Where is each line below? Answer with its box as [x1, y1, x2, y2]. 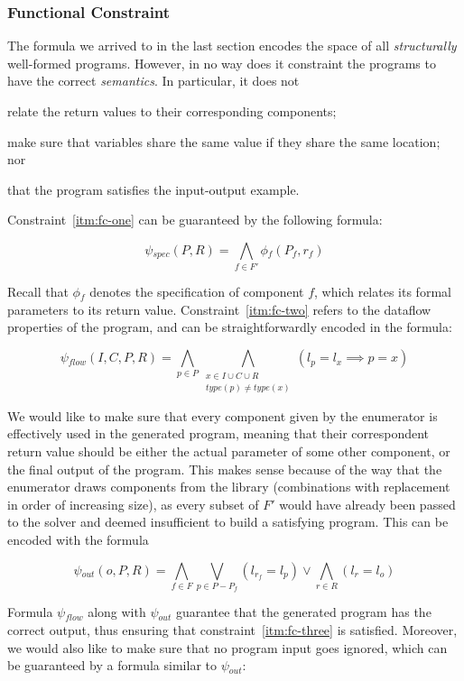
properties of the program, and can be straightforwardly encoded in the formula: [7, 317, 452, 336]
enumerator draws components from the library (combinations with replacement [7, 477, 450, 496]
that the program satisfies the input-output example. [7, 179, 300, 198]
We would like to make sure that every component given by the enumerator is [7, 406, 438, 425]
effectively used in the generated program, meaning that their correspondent [7, 424, 430, 443]
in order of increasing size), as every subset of [7, 494, 259, 513]
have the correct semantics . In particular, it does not [7, 71, 300, 90]
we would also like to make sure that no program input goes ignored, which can [7, 638, 448, 657]
